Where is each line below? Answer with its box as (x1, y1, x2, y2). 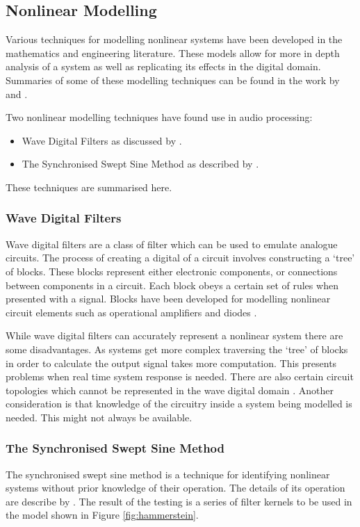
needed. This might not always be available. (6, 410, 193, 424)
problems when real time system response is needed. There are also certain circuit (6, 369, 354, 384)
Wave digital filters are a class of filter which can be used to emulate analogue (6, 236, 338, 251)
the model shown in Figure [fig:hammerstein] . (6, 508, 199, 522)
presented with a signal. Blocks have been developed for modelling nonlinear (6, 291, 331, 306)
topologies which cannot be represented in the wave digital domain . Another (6, 382, 334, 397)
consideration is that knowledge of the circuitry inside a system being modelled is (6, 396, 352, 411)
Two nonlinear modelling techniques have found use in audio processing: (6, 110, 313, 124)
